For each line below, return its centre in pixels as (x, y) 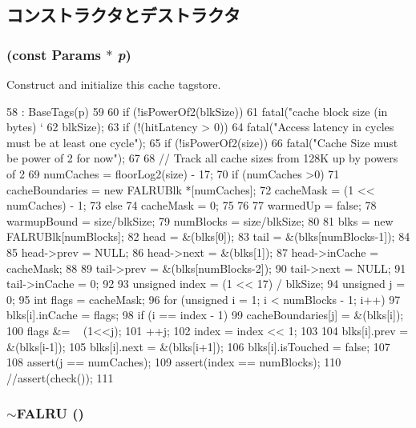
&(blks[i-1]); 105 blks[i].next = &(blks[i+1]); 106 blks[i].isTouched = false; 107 (198, 346)
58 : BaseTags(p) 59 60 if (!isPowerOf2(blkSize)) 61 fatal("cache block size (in (197, 111)
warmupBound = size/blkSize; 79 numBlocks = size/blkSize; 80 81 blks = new (200, 220)
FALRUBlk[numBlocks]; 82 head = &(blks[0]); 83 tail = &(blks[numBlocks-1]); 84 (208, 236)
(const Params (54, 54)
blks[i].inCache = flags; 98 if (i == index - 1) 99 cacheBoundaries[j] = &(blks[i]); (205, 315)
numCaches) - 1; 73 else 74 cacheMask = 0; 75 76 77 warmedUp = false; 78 (192, 205)
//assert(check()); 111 (60, 377)
